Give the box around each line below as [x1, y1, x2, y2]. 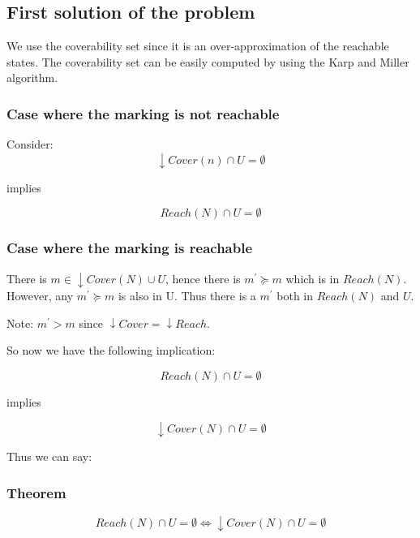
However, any [6, 287, 74, 304]
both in [276, 287, 313, 304]
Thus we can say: [6, 448, 92, 465]
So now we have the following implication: [6, 342, 216, 359]
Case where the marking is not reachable [6, 103, 280, 123]
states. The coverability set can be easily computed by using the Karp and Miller [6, 53, 409, 70]
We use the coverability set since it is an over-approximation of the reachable [6, 37, 389, 54]
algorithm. [6, 69, 58, 86]
